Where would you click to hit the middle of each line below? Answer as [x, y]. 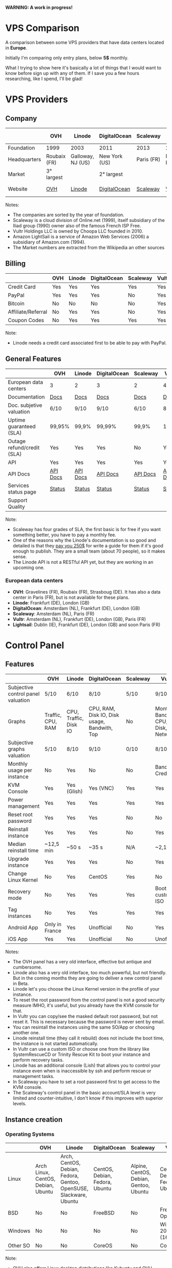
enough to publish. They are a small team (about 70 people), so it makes [89, 551]
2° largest [111, 174]
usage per [20, 770]
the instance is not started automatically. [56, 1043]
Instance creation [34, 1120]
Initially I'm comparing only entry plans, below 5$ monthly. [67, 58]
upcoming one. [29, 567]
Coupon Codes [26, 320]
